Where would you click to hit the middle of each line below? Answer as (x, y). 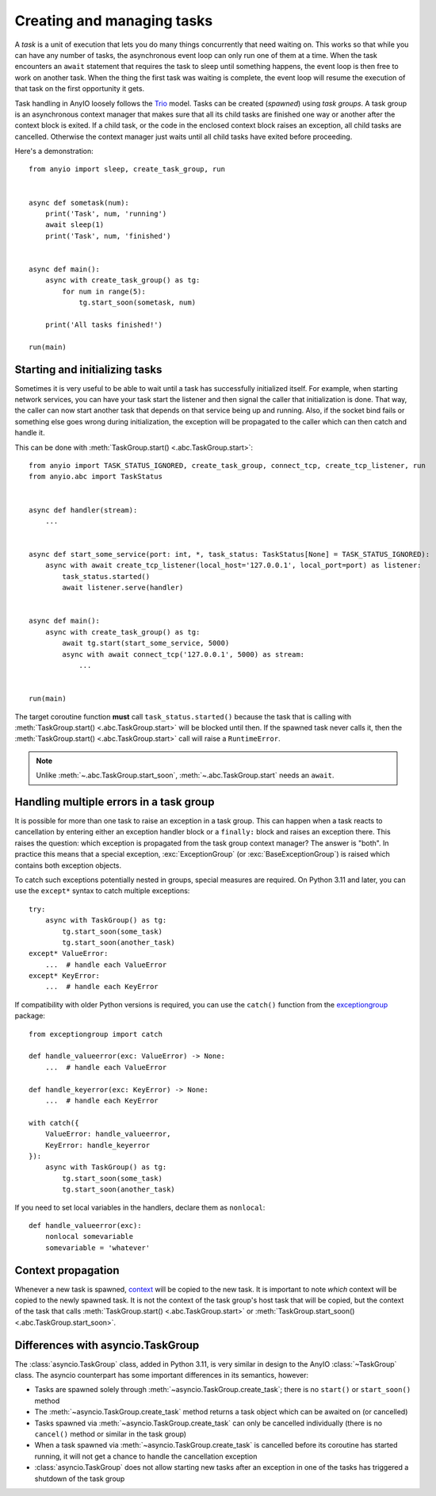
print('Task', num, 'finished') (108, 236)
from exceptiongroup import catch (96, 1034)
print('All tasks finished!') (103, 324)
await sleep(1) (75, 225)
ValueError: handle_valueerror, (108, 1134)
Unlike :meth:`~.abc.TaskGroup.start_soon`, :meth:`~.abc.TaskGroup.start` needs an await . (185, 775)
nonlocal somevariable (89, 1237)
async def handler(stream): (83, 510)
